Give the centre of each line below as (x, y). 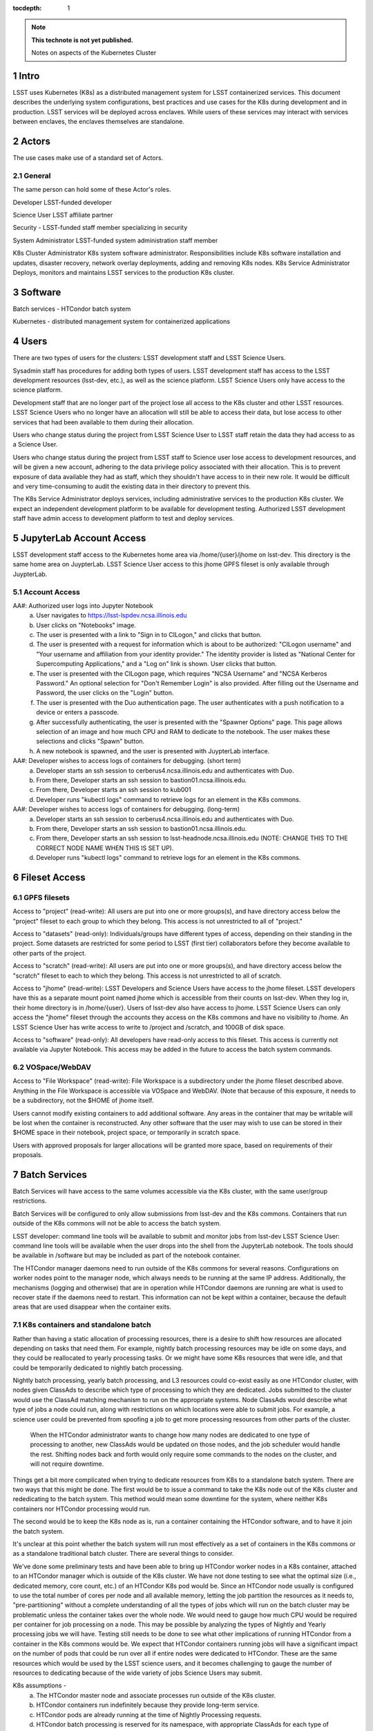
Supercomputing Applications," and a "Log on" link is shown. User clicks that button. (156, 664)
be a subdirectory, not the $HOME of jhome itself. (83, 1100)
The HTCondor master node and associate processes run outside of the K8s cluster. (156, 1695)
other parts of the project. (49, 953)
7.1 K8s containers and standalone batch (82, 1325)
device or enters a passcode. (78, 712)
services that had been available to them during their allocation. (103, 422)
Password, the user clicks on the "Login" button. (105, 693)
